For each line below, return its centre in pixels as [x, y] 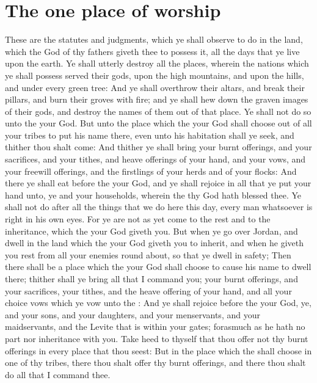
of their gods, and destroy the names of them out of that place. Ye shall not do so [158, 111]
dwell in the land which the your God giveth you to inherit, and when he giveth [155, 243]
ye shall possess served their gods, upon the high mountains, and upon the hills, [155, 75]
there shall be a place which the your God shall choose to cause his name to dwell [158, 267]
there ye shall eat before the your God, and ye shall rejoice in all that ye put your [158, 183]
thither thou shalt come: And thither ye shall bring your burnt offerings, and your [158, 147]
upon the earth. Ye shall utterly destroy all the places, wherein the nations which [157, 63]
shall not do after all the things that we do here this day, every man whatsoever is [159, 207]
